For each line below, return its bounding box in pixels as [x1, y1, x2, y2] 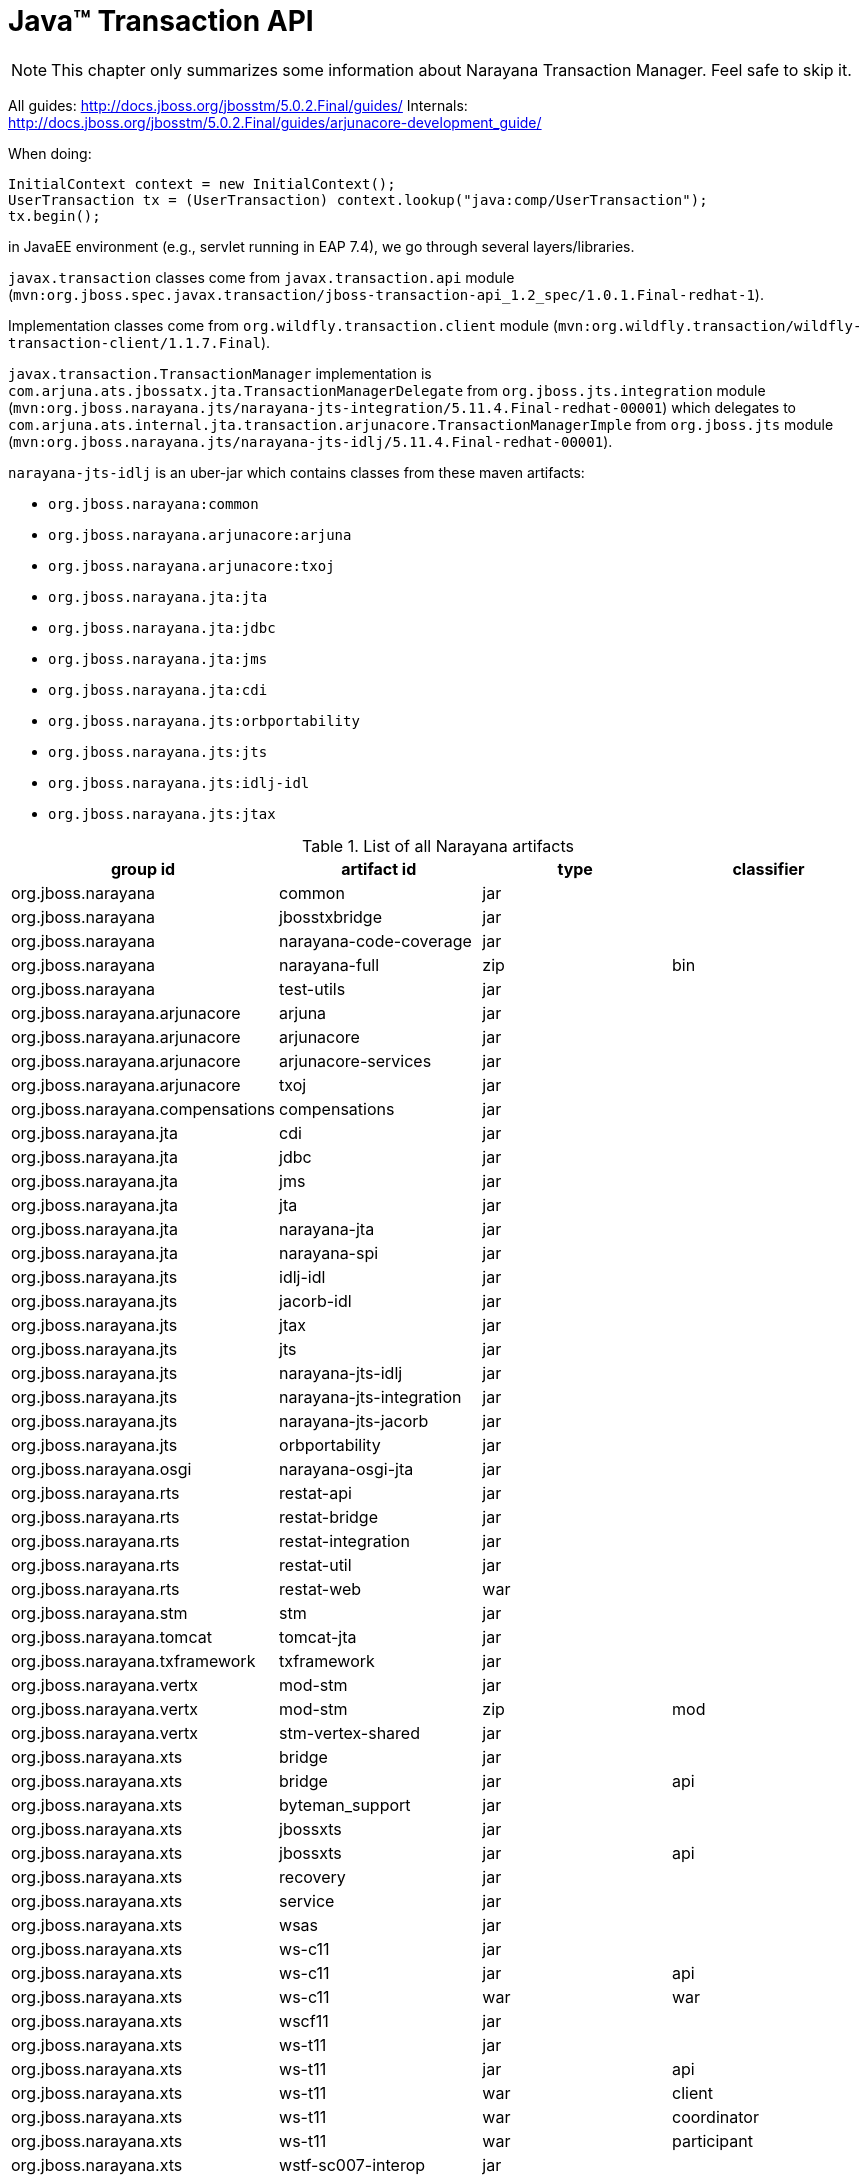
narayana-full [279, 954, 380, 975]
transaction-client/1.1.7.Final [8, 334, 261, 351]
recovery [279, 1866, 346, 1887]
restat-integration [279, 1530, 410, 1551]
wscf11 [279, 2010, 329, 2031]
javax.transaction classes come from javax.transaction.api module [8, 268, 515, 286]
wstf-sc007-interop [279, 2154, 426, 2175]
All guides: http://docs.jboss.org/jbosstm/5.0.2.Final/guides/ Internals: [8, 96, 468, 114]
